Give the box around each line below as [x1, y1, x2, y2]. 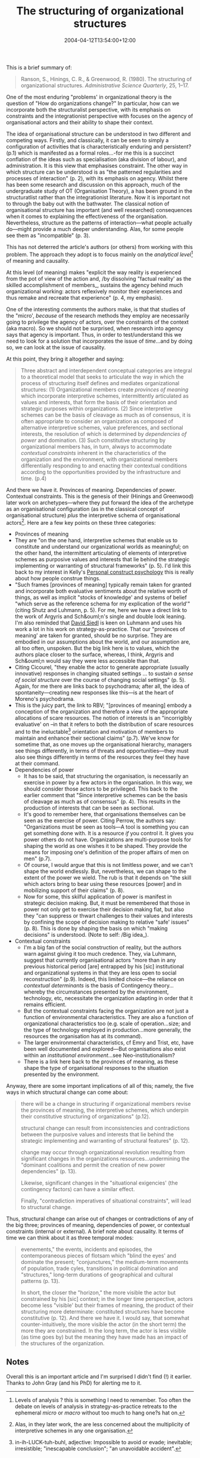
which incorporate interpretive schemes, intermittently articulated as [20, 392, 189, 399]
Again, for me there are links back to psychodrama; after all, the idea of [14, 682, 190, 690]
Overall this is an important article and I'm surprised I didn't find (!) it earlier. [6, 1373, 192, 1380]
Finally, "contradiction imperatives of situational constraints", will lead [20, 1197, 192, 1204]
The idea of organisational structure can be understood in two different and [6, 130, 191, 137]
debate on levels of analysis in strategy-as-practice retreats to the [14, 1402, 177, 1410]
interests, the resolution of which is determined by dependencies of [20, 430, 187, 437]
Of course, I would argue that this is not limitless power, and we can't [23, 861, 193, 868]
